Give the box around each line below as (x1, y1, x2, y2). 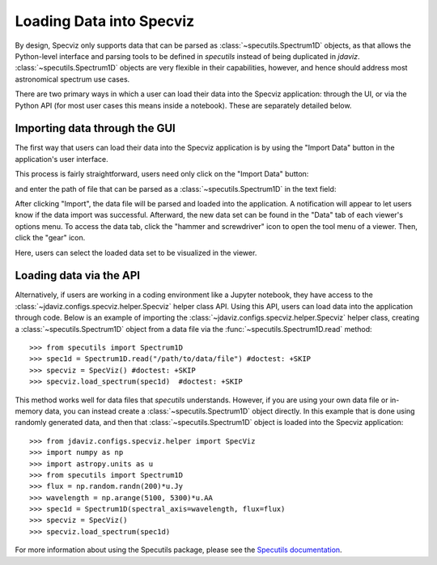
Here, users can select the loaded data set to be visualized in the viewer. (15, 248, 257, 257)
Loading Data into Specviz (15, 12, 195, 30)
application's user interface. (15, 154, 108, 164)
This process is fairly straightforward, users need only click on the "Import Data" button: (15, 169, 309, 179)
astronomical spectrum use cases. (15, 74, 130, 84)
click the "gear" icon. (15, 233, 86, 243)
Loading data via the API (15, 269, 141, 282)
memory (15, 406, 44, 416)
